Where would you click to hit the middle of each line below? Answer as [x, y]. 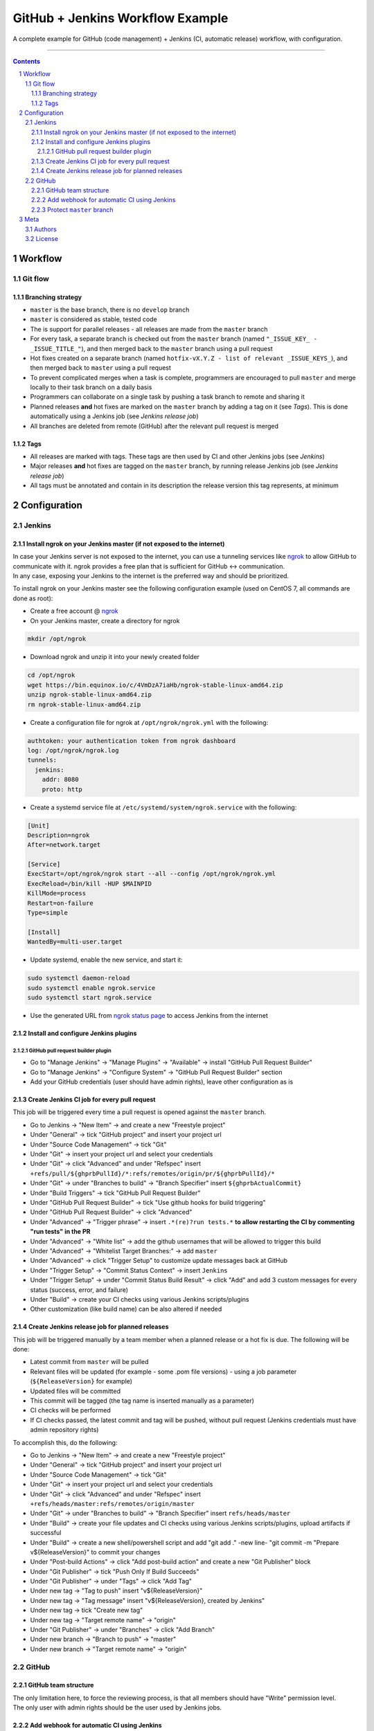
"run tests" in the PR [60, 1232]
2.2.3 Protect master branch [72, 209]
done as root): [33, 598]
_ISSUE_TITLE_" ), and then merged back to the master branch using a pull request [151, 348]
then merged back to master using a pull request [100, 368]
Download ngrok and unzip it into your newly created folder [115, 657]
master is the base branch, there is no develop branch [110, 310]
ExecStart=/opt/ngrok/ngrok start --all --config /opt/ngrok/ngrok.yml [152, 874]
